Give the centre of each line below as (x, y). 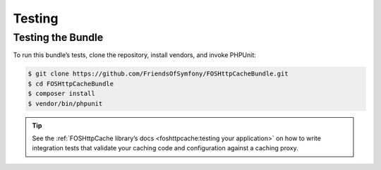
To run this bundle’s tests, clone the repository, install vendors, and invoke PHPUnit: (135, 55)
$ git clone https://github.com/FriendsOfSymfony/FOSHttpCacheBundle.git (158, 74)
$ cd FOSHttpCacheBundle (71, 84)
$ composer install (61, 94)
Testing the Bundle (58, 37)
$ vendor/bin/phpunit (65, 103)
